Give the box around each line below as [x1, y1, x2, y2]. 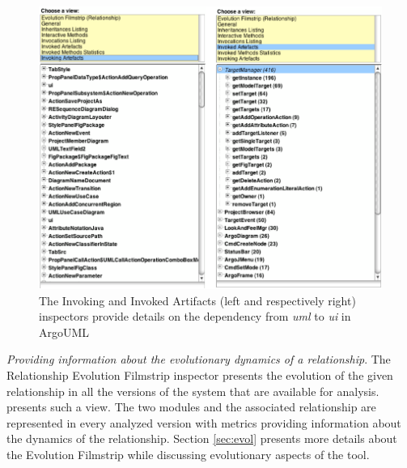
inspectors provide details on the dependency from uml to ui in [39, 308, 351, 325]
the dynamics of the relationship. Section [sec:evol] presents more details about [6, 430, 397, 447]
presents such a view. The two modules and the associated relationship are [6, 398, 376, 415]
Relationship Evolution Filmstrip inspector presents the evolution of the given [6, 366, 393, 383]
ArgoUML [39, 323, 90, 340]
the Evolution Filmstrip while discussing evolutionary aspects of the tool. [6, 445, 370, 462]
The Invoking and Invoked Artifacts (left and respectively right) [39, 291, 356, 308]
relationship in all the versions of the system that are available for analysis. [6, 382, 379, 399]
